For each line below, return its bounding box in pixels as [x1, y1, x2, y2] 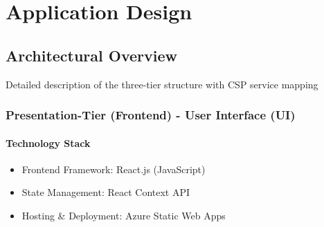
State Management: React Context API [21, 185, 190, 199]
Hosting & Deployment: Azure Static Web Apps [21, 208, 226, 222]
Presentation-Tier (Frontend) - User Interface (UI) [6, 106, 296, 124]
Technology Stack [6, 135, 91, 150]
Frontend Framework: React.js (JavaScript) [21, 161, 206, 176]
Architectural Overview [6, 44, 178, 66]
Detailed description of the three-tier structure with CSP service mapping [6, 77, 318, 91]
